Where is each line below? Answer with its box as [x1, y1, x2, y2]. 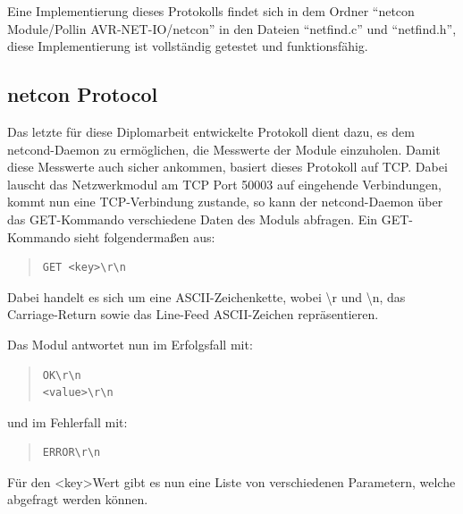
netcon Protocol [7, 80, 158, 108]
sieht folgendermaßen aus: [74, 227, 215, 246]
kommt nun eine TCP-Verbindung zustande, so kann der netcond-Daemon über [7, 192, 443, 211]
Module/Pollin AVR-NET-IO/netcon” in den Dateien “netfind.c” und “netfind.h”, [7, 19, 457, 38]
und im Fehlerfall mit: [7, 412, 128, 431]
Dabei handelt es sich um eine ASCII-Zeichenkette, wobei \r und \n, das [7, 287, 406, 306]
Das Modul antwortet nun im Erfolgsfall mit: [7, 334, 253, 353]
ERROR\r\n [42, 446, 101, 459]
